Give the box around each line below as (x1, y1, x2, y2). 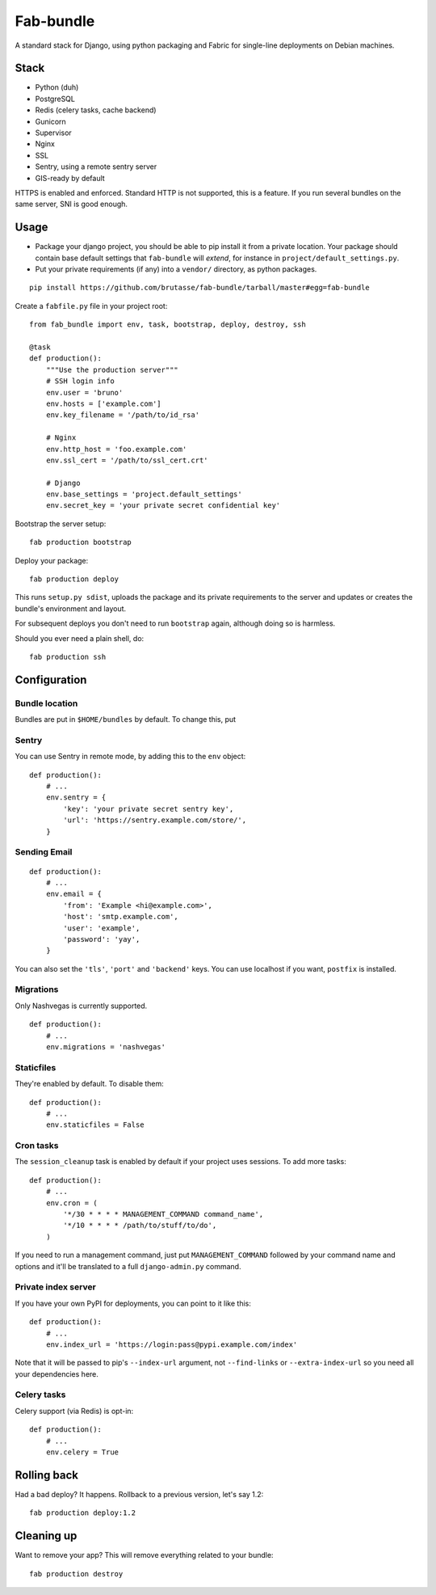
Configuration (15, 673, 87, 686)
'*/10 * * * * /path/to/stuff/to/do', (63, 1221, 217, 1230)
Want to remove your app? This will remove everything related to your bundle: (15, 1551, 274, 1560)
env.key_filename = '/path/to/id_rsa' (45, 411, 200, 420)
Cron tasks (15, 1140, 59, 1151)
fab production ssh (29, 652, 107, 661)
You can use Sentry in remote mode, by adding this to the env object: (15, 752, 246, 762)
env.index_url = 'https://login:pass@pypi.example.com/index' (45, 1340, 298, 1349)
